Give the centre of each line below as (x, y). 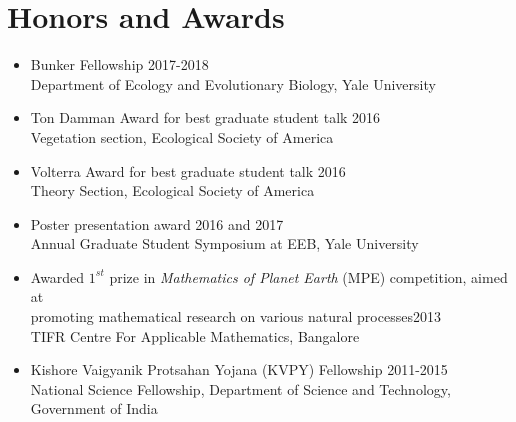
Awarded (57, 276)
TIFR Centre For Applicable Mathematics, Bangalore (195, 335)
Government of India (94, 408)
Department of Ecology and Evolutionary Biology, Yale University (233, 83)
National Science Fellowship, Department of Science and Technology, (240, 388)
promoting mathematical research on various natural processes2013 (235, 316)
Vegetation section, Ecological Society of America (182, 136)
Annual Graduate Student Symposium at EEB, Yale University (224, 243)
